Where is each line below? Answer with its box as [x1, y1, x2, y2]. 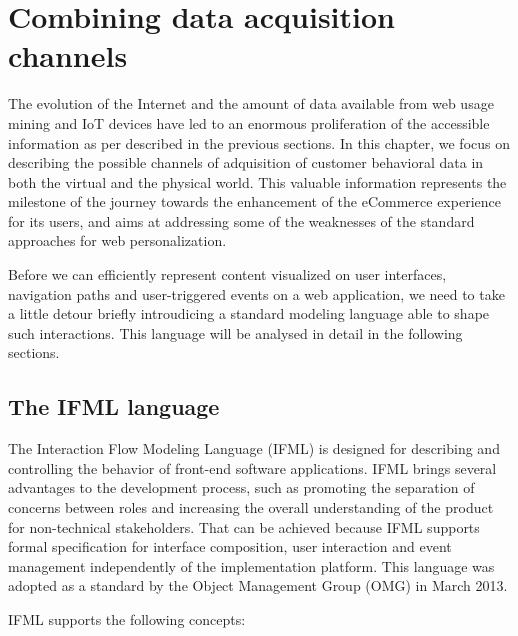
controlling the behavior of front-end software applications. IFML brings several [8, 457, 497, 478]
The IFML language [8, 391, 220, 422]
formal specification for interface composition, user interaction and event [8, 536, 452, 557]
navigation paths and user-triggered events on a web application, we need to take [8, 283, 505, 304]
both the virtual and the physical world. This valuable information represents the [8, 171, 507, 192]
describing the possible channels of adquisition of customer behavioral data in [8, 152, 484, 173]
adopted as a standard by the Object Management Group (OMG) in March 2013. [8, 575, 508, 596]
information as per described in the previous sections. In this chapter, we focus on [8, 132, 511, 153]
